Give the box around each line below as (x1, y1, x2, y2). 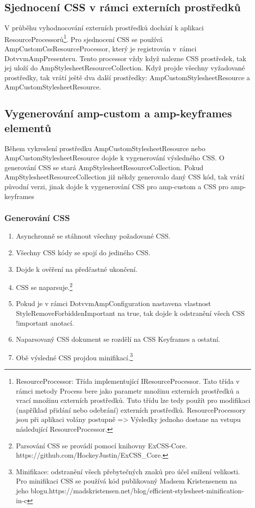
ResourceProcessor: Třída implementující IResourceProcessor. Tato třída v (16, 376, 240, 386)
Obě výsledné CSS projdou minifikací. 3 (16, 351, 133, 362)
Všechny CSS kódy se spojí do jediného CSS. (16, 247, 151, 257)
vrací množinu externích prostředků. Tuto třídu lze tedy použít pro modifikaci (16, 395, 251, 405)
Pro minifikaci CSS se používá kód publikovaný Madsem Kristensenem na (16, 476, 237, 486)
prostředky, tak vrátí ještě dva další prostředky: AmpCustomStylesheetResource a (4, 72, 250, 82)
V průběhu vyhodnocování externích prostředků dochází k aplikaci (4, 22, 204, 33)
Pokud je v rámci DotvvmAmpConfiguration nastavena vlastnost (16, 298, 211, 309)
